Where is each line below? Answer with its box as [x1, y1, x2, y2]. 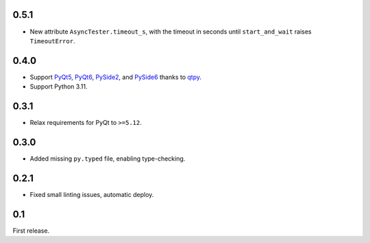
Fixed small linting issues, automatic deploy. [29, 190, 154, 198]
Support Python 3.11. [29, 82, 88, 91]
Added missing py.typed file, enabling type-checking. [29, 154, 186, 163]
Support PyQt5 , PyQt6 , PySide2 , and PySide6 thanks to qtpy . [29, 73, 202, 81]
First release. [12, 227, 50, 235]
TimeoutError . [29, 36, 75, 45]
